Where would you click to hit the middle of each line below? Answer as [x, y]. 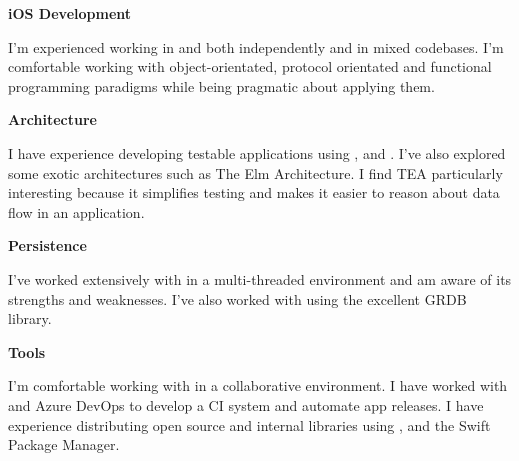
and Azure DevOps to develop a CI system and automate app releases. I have [246, 404]
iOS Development [70, 13]
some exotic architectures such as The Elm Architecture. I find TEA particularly [255, 172]
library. [30, 318]
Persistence [47, 245]
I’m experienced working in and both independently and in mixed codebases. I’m [256, 46]
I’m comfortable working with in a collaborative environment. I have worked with [258, 385]
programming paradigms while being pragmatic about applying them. [221, 85]
